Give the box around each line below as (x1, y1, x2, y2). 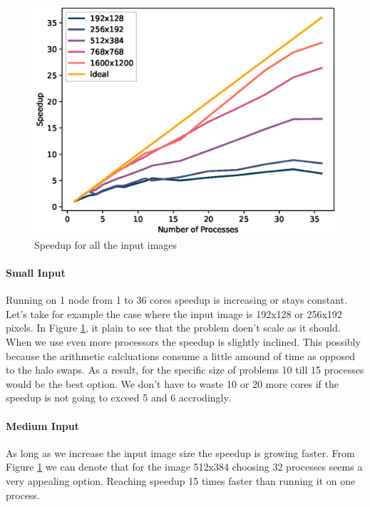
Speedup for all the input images (34, 237, 178, 252)
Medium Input (6, 418, 79, 433)
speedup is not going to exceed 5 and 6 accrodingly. (6, 390, 231, 405)
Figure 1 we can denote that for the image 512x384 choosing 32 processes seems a (6, 459, 363, 474)
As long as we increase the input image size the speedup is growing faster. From (6, 445, 355, 460)
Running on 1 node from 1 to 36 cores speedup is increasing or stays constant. (6, 292, 347, 307)
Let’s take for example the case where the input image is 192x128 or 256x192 (6, 306, 342, 321)
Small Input (6, 265, 66, 280)
